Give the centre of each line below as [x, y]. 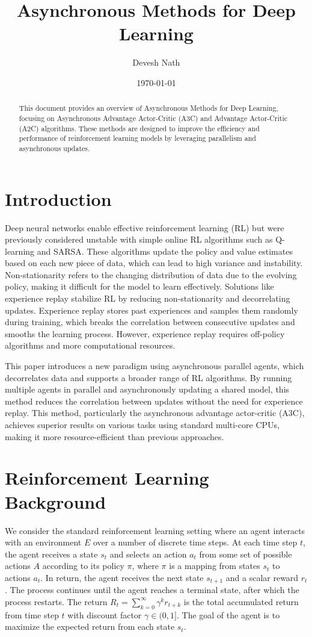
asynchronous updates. [54, 148]
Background [56, 501]
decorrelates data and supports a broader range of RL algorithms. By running [148, 377]
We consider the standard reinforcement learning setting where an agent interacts [155, 530]
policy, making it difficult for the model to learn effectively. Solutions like [139, 286]
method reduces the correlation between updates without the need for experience [154, 401]
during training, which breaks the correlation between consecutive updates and [150, 322]
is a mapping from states [215, 566]
